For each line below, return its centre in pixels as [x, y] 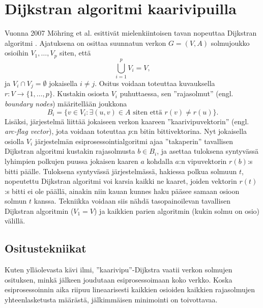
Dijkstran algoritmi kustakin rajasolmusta [70, 151]
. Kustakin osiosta [81, 93]
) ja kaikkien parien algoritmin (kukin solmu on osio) [177, 211]
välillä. [15, 221]
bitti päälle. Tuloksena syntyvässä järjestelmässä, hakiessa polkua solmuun [121, 171]
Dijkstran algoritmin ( [39, 211]
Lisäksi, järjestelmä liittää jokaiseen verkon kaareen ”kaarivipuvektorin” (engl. [127, 121]
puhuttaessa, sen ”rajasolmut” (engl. [177, 93]
